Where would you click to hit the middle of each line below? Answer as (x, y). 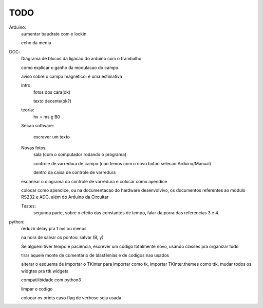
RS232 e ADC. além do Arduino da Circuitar (65, 197)
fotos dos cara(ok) (52, 92)
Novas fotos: (34, 148)
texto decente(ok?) (52, 101)
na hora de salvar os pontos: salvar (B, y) (63, 238)
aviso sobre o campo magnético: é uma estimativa (72, 76)
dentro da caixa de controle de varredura (75, 172)
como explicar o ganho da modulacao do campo (70, 68)
